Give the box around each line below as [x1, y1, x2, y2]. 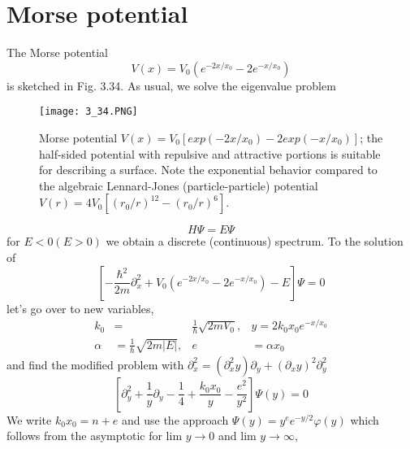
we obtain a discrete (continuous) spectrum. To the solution [106, 233, 404, 250]
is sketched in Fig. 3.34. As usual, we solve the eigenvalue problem [6, 76, 336, 94]
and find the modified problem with [6, 355, 184, 373]
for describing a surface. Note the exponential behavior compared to [39, 161, 378, 178]
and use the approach [121, 411, 229, 428]
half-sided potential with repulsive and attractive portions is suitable [39, 145, 381, 162]
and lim [218, 427, 257, 444]
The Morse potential [6, 44, 108, 61]
